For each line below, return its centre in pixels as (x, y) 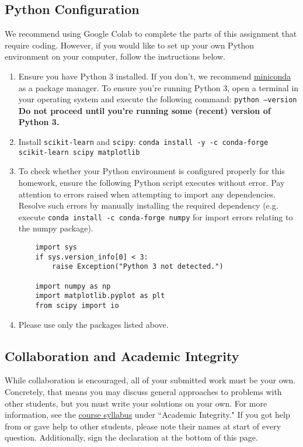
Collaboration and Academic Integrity (122, 356)
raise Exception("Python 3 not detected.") (138, 267)
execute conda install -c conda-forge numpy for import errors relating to (156, 216)
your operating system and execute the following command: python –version (158, 99)
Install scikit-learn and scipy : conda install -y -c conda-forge (143, 142)
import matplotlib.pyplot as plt (100, 296)
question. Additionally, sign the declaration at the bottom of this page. (131, 437)
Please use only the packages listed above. (93, 324)
